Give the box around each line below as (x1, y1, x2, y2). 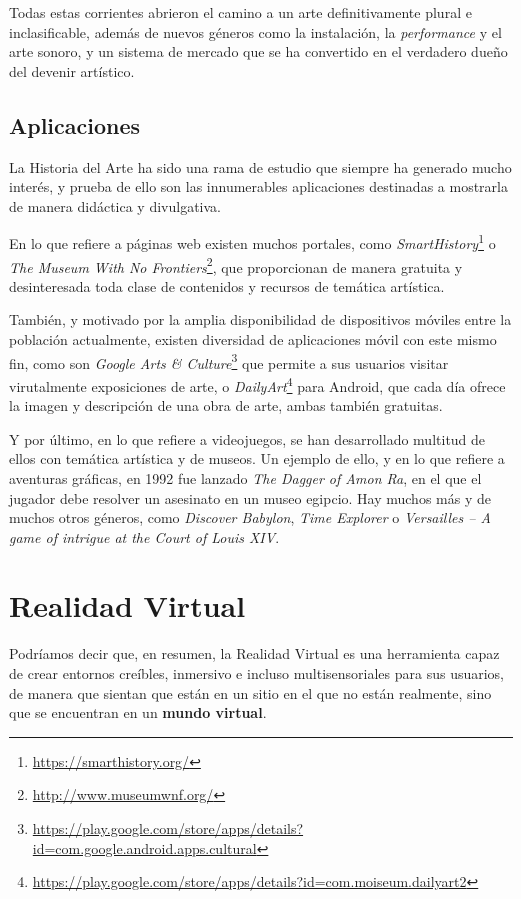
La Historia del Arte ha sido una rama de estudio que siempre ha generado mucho (9, 156, 512, 177)
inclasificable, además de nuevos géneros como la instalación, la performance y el (9, 21, 502, 42)
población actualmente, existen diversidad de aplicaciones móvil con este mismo (9, 329, 497, 350)
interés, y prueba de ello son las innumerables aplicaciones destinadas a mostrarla (9, 176, 508, 197)
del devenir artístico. (9, 60, 135, 81)
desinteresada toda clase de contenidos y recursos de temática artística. (9, 275, 445, 296)
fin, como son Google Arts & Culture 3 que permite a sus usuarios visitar (9, 349, 449, 373)
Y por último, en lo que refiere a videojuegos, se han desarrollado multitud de (9, 428, 486, 449)
